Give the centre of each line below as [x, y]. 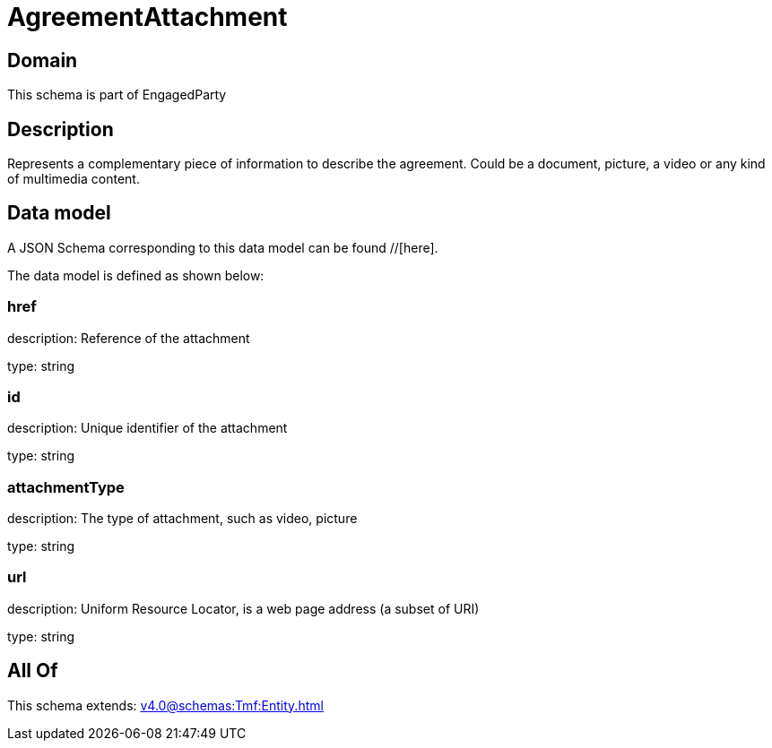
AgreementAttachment [147, 17]
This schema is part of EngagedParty [117, 95]
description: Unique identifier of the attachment [147, 428]
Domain [43, 60]
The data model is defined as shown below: [136, 275]
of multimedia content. [74, 179]
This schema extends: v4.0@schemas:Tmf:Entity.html [165, 705]
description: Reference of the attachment [129, 338]
